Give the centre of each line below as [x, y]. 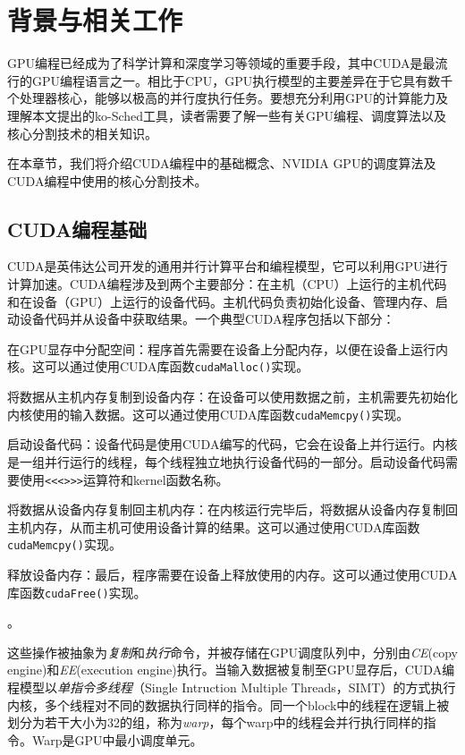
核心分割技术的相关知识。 [82, 133]
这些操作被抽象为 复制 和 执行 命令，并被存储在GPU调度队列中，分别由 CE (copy [233, 652]
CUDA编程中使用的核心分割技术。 [107, 180]
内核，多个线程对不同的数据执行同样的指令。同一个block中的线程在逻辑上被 [228, 704]
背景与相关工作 [95, 20]
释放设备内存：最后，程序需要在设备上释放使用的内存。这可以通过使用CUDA [232, 575]
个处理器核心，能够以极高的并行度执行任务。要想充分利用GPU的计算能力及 [228, 98]
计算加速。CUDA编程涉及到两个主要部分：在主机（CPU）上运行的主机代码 [227, 284]
